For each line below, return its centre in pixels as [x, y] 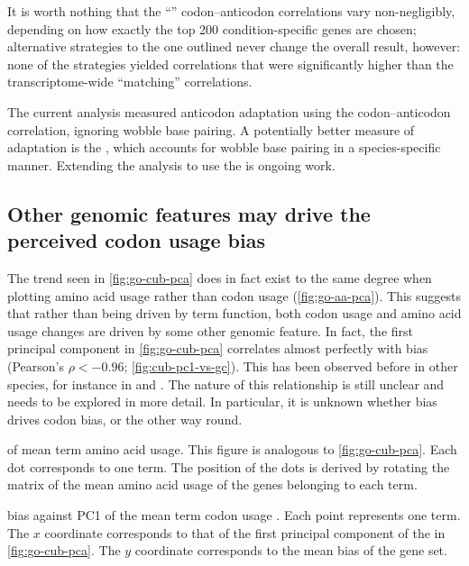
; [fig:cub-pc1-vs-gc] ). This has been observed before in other [291, 365]
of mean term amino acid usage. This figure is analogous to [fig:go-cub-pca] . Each [232, 449]
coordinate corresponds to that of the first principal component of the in [245, 532]
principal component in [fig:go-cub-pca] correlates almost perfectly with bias [218, 348]
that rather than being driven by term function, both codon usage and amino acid [234, 313]
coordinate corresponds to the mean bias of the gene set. [291, 550]
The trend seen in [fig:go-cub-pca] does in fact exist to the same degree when [220, 277]
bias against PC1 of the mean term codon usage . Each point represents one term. [234, 515]
